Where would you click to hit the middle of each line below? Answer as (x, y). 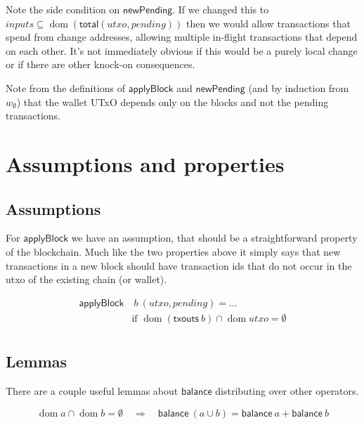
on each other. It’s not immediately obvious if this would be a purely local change (182, 50)
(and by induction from (299, 87)
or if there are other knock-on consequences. (100, 64)
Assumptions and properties (145, 163)
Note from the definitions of (66, 87)
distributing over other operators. (287, 391)
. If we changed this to (221, 9)
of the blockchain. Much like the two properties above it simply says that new (173, 251)
